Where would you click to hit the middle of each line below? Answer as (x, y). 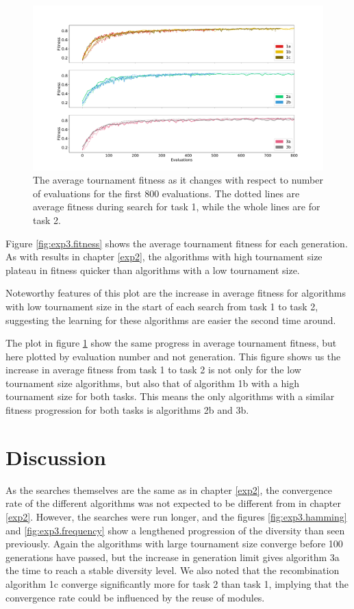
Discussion (56, 457)
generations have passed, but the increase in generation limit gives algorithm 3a (173, 557)
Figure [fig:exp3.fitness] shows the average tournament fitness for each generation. (177, 243)
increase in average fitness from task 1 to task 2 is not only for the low (153, 370)
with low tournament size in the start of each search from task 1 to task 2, (162, 306)
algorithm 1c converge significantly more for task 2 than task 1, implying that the (177, 583)
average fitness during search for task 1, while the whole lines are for (177, 207)
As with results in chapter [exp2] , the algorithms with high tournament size (164, 257)
